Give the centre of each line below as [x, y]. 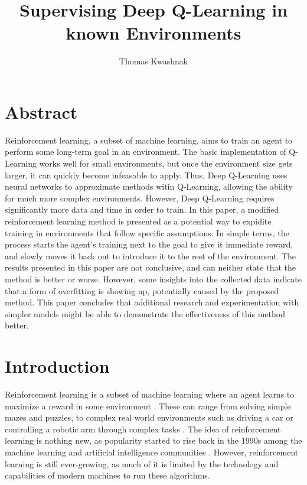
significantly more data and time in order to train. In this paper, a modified [142, 209]
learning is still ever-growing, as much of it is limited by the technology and [142, 463]
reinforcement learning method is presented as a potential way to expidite [138, 221]
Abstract [41, 111]
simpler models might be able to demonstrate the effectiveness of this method [145, 313]
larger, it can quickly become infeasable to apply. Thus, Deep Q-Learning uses [146, 175]
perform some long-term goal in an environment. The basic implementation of [146, 152]
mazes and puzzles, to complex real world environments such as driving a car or [149, 417]
